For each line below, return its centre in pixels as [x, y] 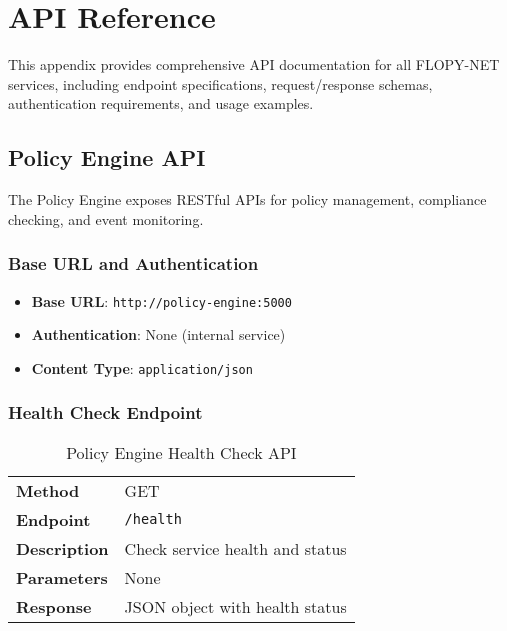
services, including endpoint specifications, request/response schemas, [220, 83]
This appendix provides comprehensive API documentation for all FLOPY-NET [254, 64]
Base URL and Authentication [133, 263]
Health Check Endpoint [105, 412]
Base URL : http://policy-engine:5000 [161, 300]
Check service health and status [235, 548]
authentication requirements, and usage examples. [161, 103]
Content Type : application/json [142, 367]
